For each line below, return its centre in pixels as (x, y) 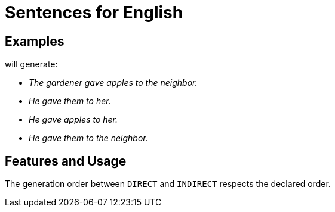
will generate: (31, 64)
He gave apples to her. (73, 120)
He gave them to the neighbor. (88, 138)
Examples (35, 41)
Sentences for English (94, 13)
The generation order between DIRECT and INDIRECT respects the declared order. (168, 184)
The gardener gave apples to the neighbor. (113, 83)
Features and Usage (66, 161)
